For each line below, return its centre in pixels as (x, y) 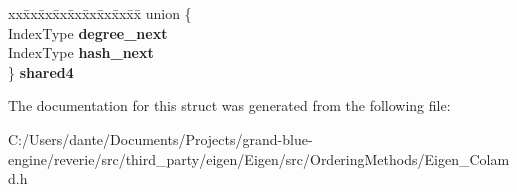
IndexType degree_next (88, 32)
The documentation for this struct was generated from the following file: (229, 105)
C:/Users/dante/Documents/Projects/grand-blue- (160, 138)
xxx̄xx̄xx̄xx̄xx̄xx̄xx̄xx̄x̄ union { (100, 13)
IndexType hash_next (81, 52)
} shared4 (41, 71)
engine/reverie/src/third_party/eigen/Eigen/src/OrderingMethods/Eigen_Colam (259, 158)
